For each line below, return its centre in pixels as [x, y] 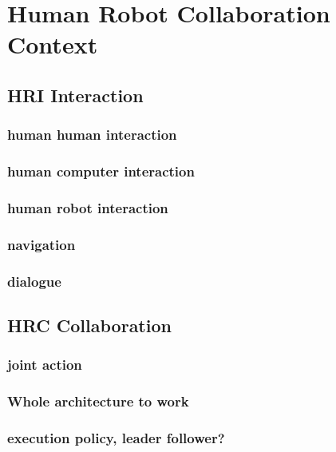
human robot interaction [88, 207]
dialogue [34, 281]
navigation [42, 244]
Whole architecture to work [98, 401]
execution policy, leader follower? [116, 437]
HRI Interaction [75, 95]
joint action [45, 365]
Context [53, 44]
